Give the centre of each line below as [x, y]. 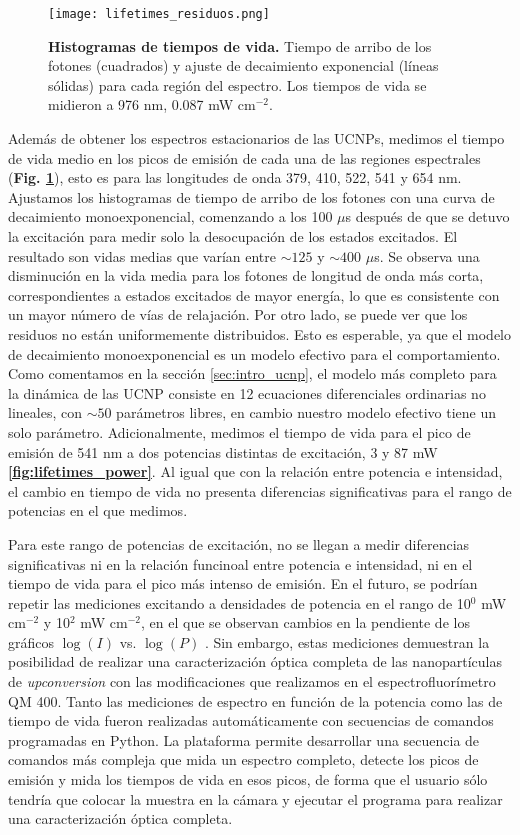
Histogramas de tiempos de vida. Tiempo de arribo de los [240, 45]
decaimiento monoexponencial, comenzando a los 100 [170, 216]
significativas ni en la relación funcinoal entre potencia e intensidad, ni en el [240, 563]
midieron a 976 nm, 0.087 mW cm [152, 104]
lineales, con [45, 412]
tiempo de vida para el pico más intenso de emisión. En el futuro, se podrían [243, 583]
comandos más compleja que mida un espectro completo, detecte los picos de [243, 759]
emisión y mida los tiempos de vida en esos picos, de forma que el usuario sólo [248, 779]
